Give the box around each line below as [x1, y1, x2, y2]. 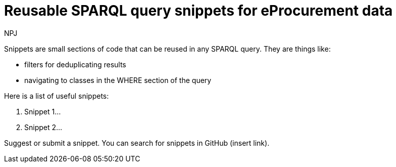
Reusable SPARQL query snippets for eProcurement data [4, 2, 393, 19]
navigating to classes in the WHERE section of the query [24, 75, 212, 85]
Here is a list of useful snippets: [4, 91, 109, 100]
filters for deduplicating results [24, 60, 126, 69]
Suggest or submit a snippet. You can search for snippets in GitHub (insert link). [4, 138, 270, 147]
